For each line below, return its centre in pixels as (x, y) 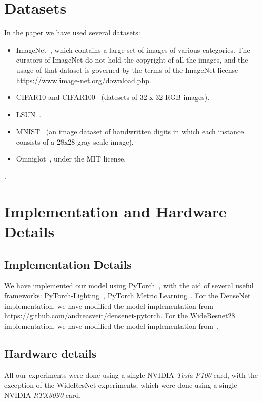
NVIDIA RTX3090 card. (43, 395)
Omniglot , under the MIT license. (71, 159)
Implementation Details (68, 264)
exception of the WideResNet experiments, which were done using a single (121, 385)
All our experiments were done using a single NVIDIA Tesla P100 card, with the (131, 375)
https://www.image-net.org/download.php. (84, 80)
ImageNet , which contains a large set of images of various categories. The (133, 49)
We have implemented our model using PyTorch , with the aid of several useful (129, 285)
